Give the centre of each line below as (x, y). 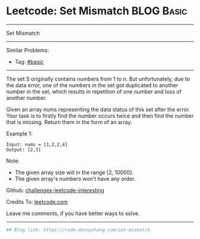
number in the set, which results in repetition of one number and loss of (94, 91)
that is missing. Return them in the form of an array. (69, 122)
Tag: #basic (29, 61)
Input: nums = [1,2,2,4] (37, 144)
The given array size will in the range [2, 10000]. (74, 172)
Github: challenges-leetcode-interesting (55, 190)
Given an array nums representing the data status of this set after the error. (98, 109)
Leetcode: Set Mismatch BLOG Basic (97, 11)
